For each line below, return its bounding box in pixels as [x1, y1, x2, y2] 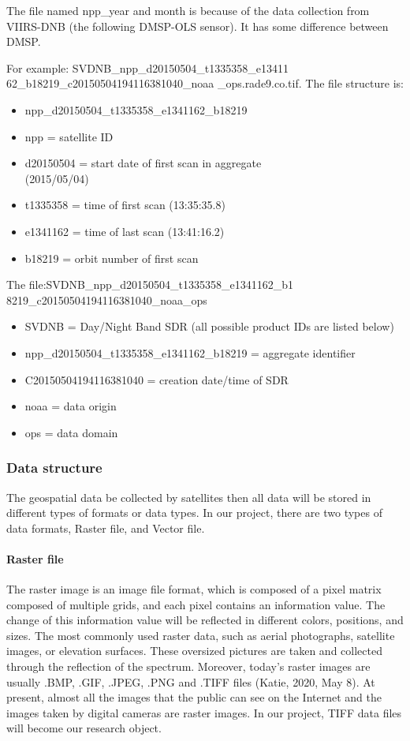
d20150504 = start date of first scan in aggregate [24, 155, 262, 171]
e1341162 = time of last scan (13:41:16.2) [24, 223, 225, 239]
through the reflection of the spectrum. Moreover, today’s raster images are [6, 658, 371, 675]
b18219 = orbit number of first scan [24, 249, 199, 266]
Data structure [6, 458, 102, 477]
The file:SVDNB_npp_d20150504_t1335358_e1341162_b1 [6, 276, 294, 293]
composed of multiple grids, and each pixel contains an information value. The [6, 596, 386, 612]
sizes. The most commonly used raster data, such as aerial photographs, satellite [6, 627, 395, 643]
